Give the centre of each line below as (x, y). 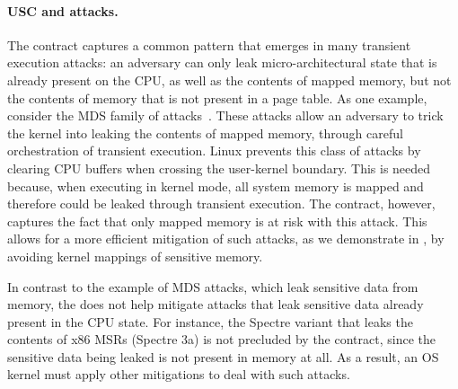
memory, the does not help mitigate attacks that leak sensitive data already (216, 304)
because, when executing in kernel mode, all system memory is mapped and (216, 186)
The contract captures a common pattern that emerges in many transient (209, 44)
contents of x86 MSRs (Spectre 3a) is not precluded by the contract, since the (221, 339)
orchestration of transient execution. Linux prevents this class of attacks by (214, 150)
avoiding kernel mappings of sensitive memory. (135, 256)
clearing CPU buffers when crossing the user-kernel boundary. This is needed (219, 168)
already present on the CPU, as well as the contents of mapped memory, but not (229, 80)
